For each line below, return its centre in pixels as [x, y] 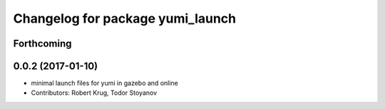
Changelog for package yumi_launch [125, 18]
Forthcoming [42, 44]
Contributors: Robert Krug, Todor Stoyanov [94, 93]
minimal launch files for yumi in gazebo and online [104, 83]
